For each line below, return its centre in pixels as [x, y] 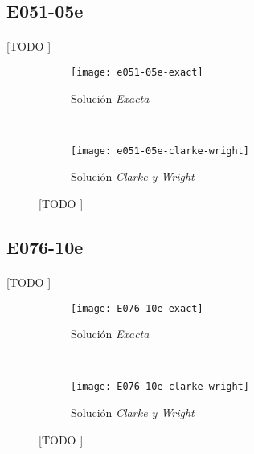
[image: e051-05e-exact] [137, 72]
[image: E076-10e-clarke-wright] [160, 387]
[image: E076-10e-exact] [137, 308]
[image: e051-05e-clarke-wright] [160, 151]
